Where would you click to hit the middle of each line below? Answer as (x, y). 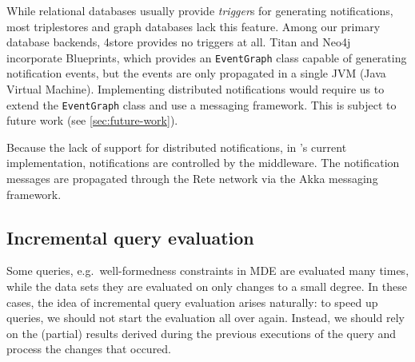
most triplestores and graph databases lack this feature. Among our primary (194, 26)
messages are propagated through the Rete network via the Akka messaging (192, 179)
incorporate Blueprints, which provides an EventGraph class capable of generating (207, 57)
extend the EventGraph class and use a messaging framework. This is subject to (202, 104)
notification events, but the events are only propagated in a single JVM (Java (196, 73)
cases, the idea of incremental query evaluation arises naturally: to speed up (192, 302)
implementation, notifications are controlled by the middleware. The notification (203, 163)
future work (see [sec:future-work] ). (92, 120)
